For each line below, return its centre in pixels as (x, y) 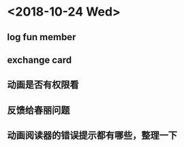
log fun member (42, 37)
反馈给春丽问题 (39, 110)
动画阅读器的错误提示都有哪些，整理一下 (92, 136)
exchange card (40, 60)
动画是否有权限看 (43, 85)
